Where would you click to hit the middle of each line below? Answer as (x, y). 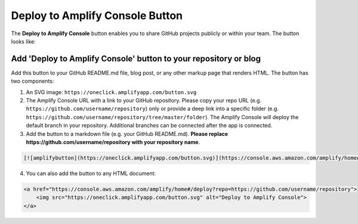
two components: (33, 81)
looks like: (23, 41)
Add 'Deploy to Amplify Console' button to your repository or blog (136, 59)
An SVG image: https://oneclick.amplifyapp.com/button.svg (111, 92)
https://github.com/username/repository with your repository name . (113, 142)
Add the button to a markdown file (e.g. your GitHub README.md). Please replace (127, 133)
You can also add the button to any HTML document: (91, 173)
